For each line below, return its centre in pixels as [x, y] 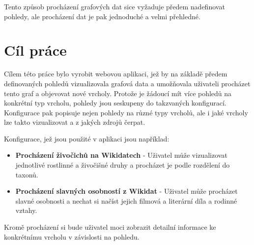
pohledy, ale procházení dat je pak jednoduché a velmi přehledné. [102, 16]
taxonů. [27, 174]
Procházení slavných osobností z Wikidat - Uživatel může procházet [127, 191]
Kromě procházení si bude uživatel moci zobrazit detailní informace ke [110, 227]
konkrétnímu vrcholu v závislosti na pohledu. [72, 236]
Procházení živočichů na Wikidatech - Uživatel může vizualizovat [121, 155]
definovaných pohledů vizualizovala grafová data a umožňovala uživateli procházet [127, 83]
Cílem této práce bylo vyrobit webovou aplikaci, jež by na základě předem [116, 74]
